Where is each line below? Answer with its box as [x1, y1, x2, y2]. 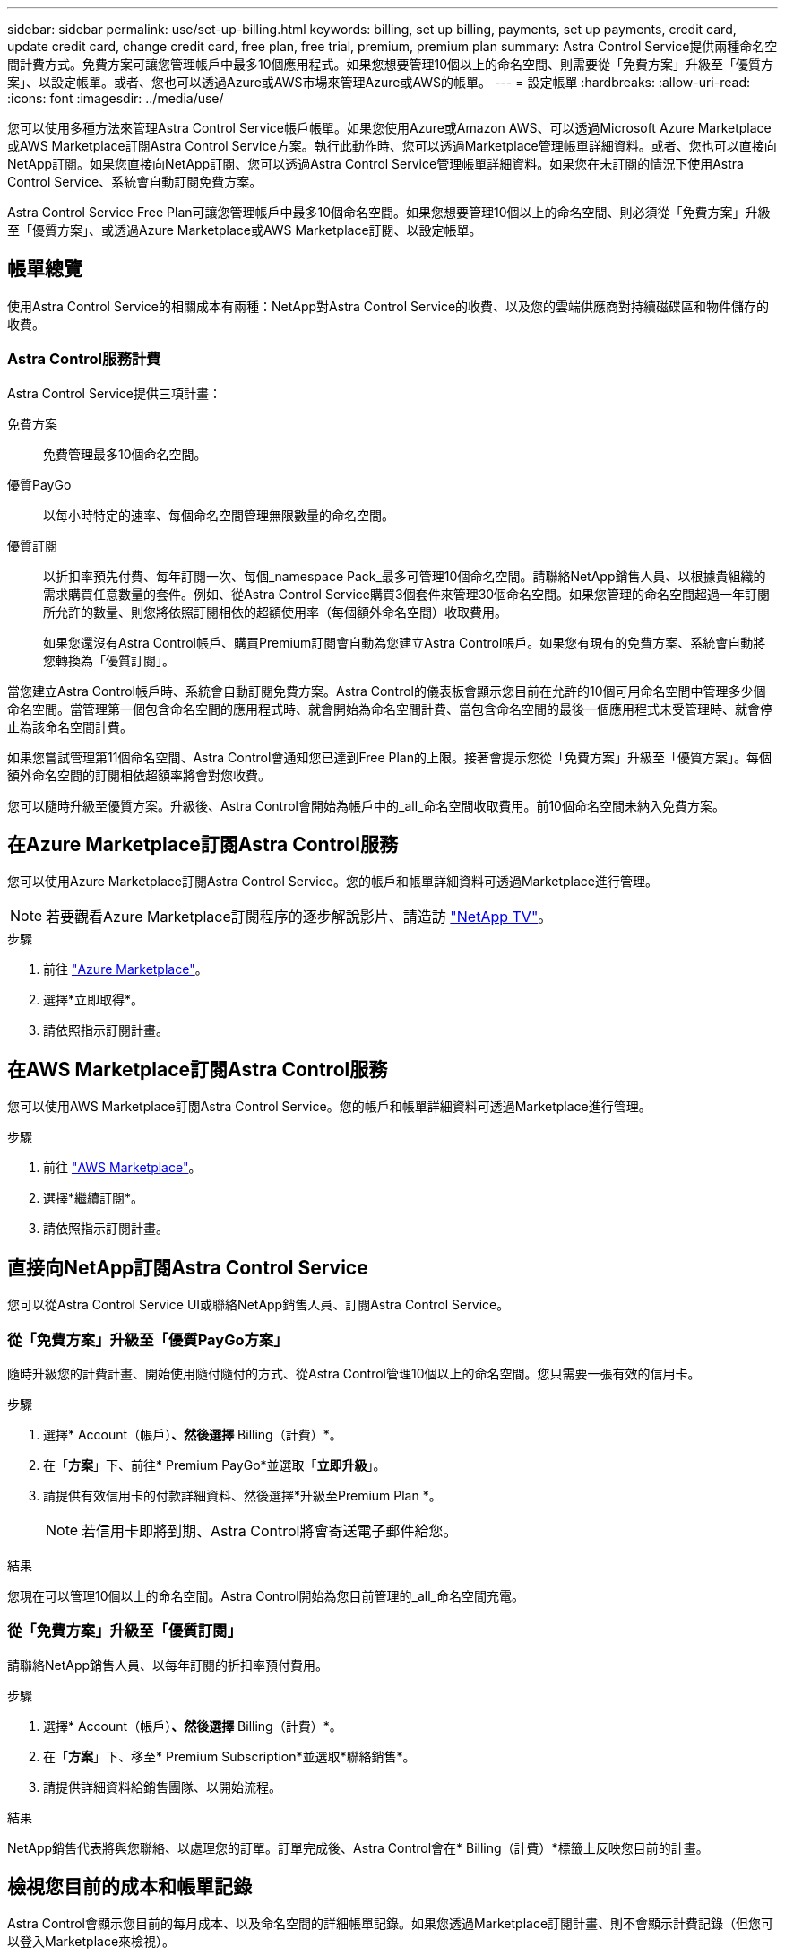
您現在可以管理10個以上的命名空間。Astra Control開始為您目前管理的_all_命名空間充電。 [7, 1587, 524, 1604]
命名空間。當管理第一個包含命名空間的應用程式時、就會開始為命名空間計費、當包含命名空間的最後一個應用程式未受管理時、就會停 [7, 700, 772, 717]
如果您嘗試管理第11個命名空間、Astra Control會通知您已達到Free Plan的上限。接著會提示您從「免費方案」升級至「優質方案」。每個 [7, 749, 772, 765]
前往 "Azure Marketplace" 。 [43, 961, 208, 978]
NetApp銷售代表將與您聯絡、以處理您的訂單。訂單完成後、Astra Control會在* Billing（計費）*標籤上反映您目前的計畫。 [7, 1839, 709, 1856]
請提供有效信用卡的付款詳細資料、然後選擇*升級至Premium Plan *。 [43, 1487, 442, 1503]
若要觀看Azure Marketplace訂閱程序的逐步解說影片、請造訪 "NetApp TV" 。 [46, 908, 553, 926]
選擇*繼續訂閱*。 [43, 1190, 144, 1206]
